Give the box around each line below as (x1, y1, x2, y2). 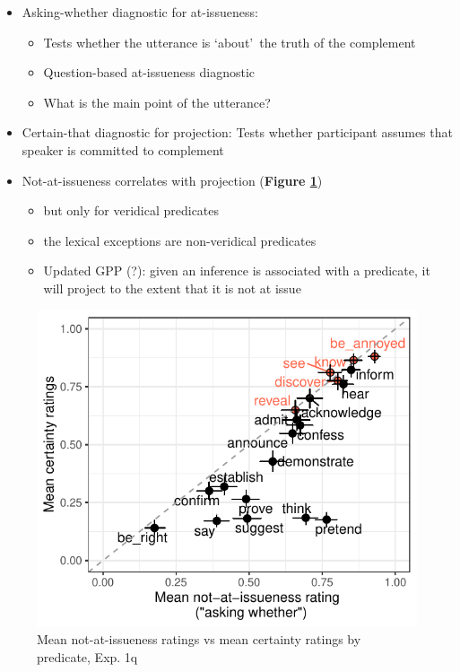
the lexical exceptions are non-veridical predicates (43, 231, 317, 249)
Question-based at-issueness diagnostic (43, 63, 256, 82)
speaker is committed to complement (22, 140, 224, 159)
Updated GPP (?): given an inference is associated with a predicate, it (43, 261, 430, 280)
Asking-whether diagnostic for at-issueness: (22, 3, 258, 21)
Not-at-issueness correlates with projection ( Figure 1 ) (22, 170, 323, 189)
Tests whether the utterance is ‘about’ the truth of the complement (43, 32, 416, 51)
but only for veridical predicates (43, 201, 220, 220)
